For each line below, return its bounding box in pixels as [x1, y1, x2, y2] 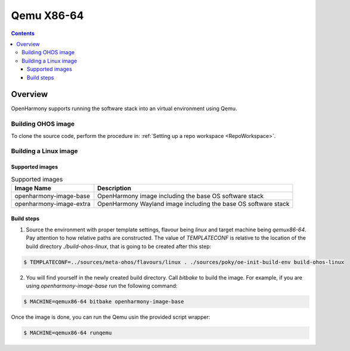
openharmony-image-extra [14, 199, 91, 208]
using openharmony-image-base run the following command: [26, 283, 178, 290]
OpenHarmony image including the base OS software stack [97, 192, 264, 200]
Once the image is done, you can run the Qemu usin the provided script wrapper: [11, 313, 210, 321]
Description [97, 184, 131, 192]
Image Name [14, 184, 52, 192]
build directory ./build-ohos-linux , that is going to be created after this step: [26, 243, 212, 250]
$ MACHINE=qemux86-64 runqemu [23, 329, 112, 336]
